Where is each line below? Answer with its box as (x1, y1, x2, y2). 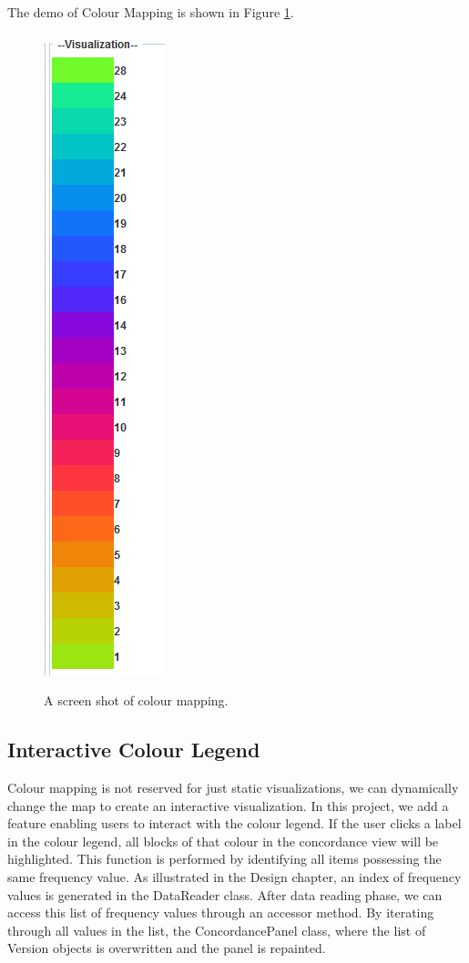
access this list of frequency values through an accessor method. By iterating (7, 903, 434, 922)
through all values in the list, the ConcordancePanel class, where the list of (7, 920, 426, 939)
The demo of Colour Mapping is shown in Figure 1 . (7, 3, 294, 21)
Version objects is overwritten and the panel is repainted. (7, 938, 326, 958)
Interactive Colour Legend (7, 735, 260, 764)
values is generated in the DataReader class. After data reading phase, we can (7, 885, 443, 904)
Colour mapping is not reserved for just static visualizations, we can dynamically (7, 777, 459, 796)
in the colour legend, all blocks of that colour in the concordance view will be (7, 831, 439, 850)
